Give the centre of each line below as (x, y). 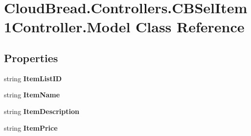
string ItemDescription (42, 111)
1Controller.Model (67, 27)
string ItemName (32, 95)
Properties (31, 57)
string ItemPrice (31, 127)
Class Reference (190, 27)
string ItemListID (33, 78)
